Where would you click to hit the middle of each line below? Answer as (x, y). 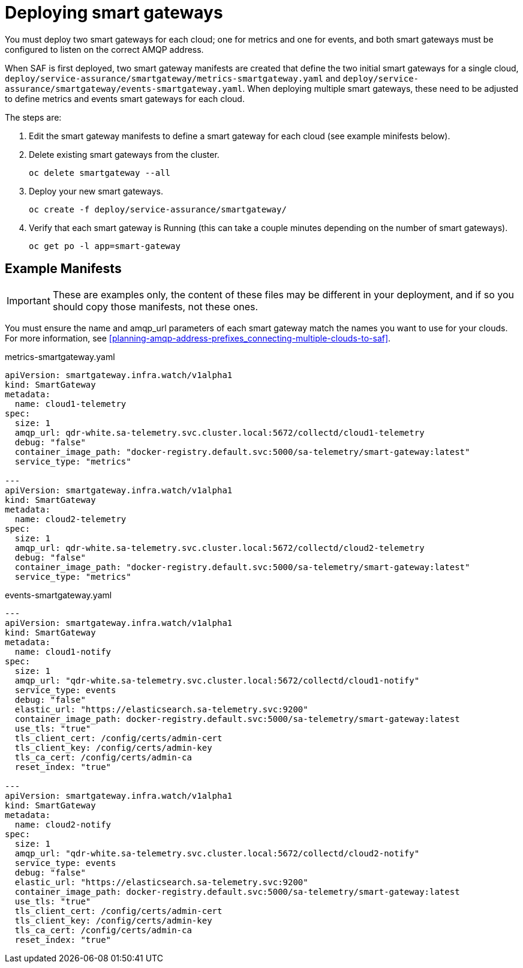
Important (28, 300)
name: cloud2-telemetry (70, 519)
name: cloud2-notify (63, 824)
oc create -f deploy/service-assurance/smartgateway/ (158, 209)
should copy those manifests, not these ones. (155, 306)
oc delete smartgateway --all (100, 173)
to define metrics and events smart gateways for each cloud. (125, 98)
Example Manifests (63, 269)
